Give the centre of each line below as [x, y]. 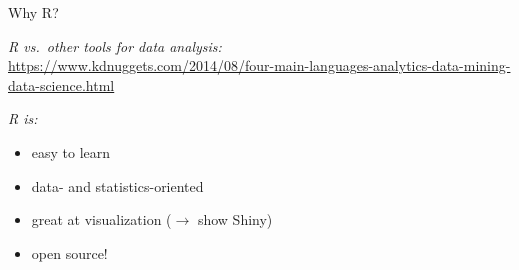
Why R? [33, 12]
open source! [69, 252]
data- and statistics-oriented [117, 185]
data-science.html [61, 84]
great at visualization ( [101, 219]
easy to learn [71, 151]
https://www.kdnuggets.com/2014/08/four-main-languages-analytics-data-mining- [259, 65]
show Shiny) [235, 219]
